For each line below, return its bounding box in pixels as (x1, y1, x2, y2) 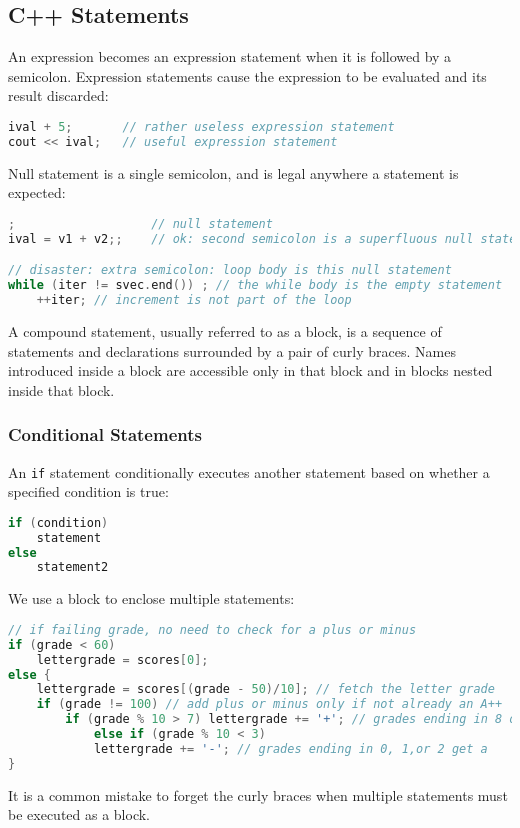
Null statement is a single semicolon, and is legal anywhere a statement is (8, 162, 459, 183)
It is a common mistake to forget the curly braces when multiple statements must (8, 784, 508, 805)
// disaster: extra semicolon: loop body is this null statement (8, 263, 452, 278)
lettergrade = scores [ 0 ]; (36, 652, 209, 667)
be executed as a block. (8, 804, 151, 825)
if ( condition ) (8, 515, 109, 530)
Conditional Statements (8, 422, 202, 447)
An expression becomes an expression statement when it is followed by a (8, 46, 452, 67)
